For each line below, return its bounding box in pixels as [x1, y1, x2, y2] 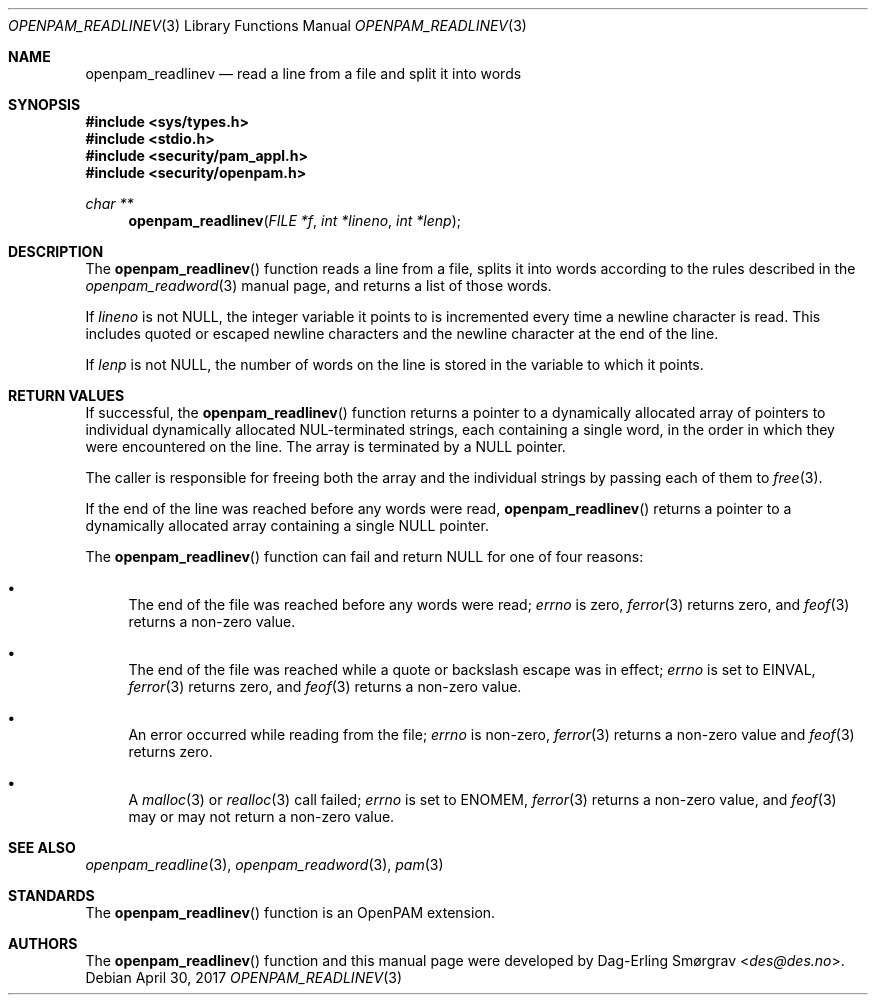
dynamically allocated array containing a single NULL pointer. [85, 517, 489, 534]
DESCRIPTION [8, 243, 104, 260]
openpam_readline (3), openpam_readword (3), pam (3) [85, 856, 444, 873]
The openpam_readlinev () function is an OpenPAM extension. [85, 904, 496, 921]
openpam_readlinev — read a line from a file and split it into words [85, 65, 522, 82]
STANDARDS [8, 887, 95, 904]
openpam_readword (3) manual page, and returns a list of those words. [85, 277, 552, 294]
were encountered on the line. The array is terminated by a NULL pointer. [85, 438, 566, 455]
